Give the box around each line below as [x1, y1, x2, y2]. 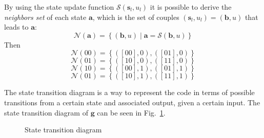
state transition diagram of [4, 107, 88, 118]
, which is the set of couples [92, 11, 179, 22]
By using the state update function [4, 2, 114, 12]
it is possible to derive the [150, 2, 232, 12]
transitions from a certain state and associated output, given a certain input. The [4, 97, 260, 107]
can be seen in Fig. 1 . [97, 107, 166, 118]
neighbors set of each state [4, 11, 87, 22]
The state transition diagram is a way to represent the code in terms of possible [4, 87, 255, 98]
